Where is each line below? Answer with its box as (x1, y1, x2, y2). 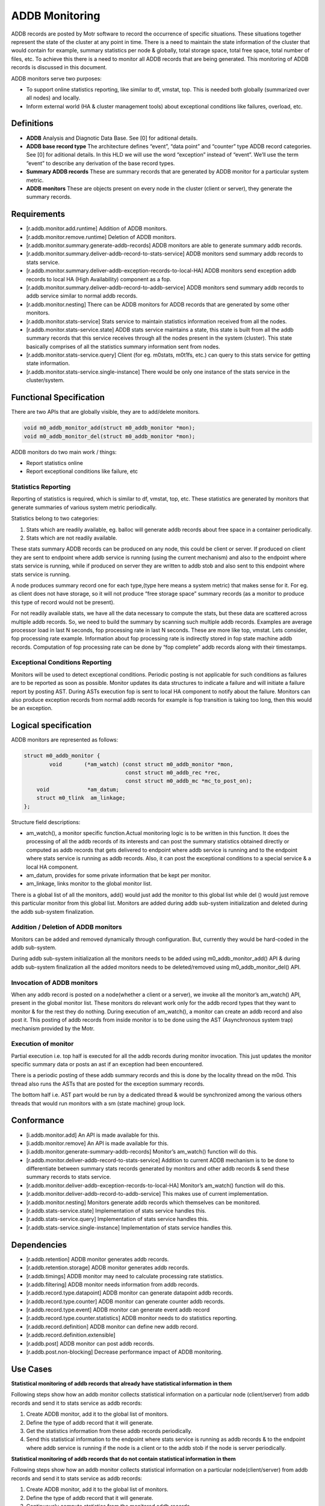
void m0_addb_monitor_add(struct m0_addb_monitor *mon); (23, 425, 196, 431)
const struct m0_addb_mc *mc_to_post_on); (125, 778, 253, 784)
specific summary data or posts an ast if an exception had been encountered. (11, 1061, 204, 1068)
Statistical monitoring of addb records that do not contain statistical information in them (11, 1455, 236, 1463)
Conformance (11, 1115, 64, 1126)
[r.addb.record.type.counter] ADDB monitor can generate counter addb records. (26, 1298, 225, 1305)
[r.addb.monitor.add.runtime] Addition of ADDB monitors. (26, 225, 167, 232)
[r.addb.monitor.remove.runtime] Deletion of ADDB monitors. (26, 233, 176, 240)
